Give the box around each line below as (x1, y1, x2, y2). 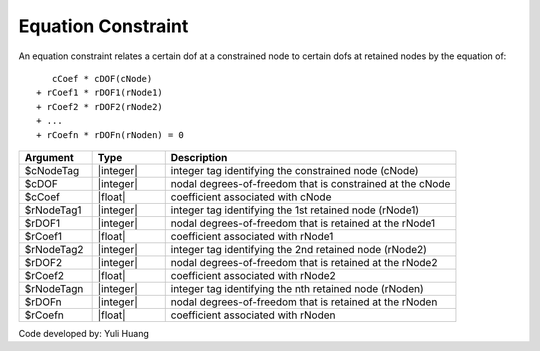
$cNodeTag (24, 163, 80, 177)
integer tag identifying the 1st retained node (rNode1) (170, 203, 420, 217)
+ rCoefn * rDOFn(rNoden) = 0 (36, 129, 185, 140)
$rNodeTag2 (24, 242, 84, 256)
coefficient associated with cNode (170, 190, 332, 204)
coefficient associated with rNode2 (170, 268, 337, 282)
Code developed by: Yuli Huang (18, 327, 150, 339)
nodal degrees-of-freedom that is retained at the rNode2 (170, 255, 438, 269)
